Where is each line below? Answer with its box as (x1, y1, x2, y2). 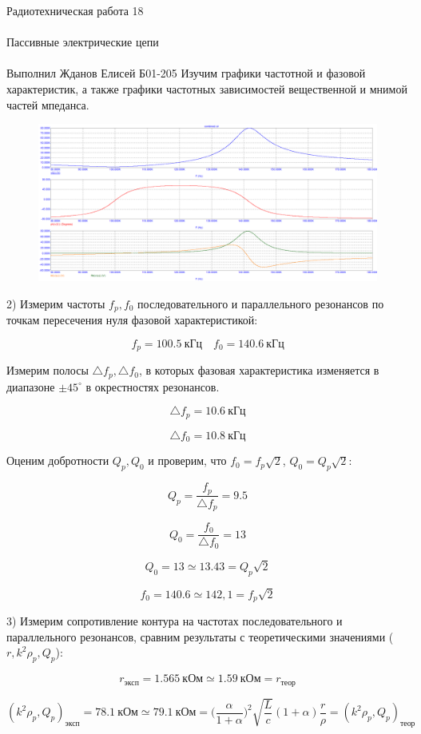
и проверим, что (148, 452, 227, 469)
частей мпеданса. (6, 96, 89, 113)
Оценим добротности (6, 452, 109, 469)
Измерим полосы (6, 362, 89, 379)
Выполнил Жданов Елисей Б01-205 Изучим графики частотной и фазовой (6, 65, 366, 81)
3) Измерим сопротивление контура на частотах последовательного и (6, 613, 343, 629)
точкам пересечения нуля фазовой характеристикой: (6, 311, 258, 328)
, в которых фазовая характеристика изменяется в (138, 362, 379, 379)
